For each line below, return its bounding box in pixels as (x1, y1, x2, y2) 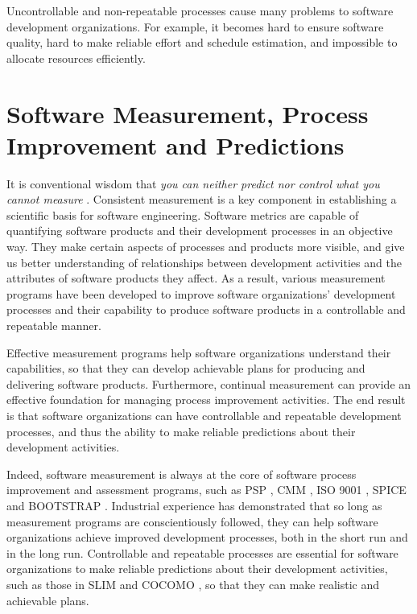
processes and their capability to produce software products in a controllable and (6, 301, 406, 318)
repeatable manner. (6, 317, 101, 334)
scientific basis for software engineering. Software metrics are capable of (6, 206, 359, 223)
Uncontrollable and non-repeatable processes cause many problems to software (6, 2, 394, 19)
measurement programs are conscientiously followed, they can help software (6, 513, 378, 530)
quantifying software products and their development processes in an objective (6, 222, 393, 239)
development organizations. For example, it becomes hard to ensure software (6, 18, 384, 35)
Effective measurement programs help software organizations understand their (6, 344, 391, 361)
